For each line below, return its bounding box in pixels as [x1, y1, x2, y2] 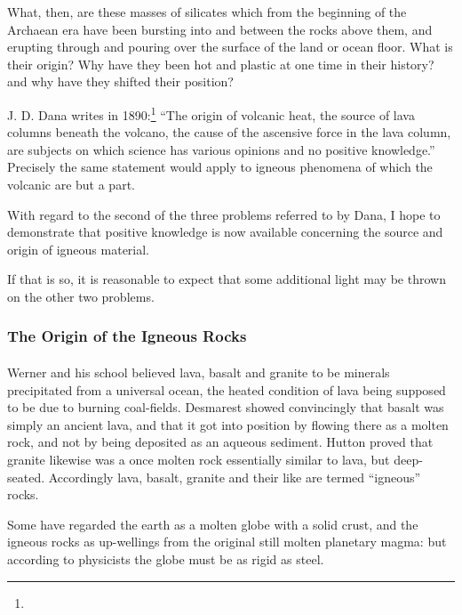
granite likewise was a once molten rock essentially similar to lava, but [7, 449, 390, 468]
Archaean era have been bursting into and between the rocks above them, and [7, 20, 433, 38]
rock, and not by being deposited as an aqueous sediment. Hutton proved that [7, 433, 434, 451]
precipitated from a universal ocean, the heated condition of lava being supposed [7, 380, 446, 399]
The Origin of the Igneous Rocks [7, 325, 247, 347]
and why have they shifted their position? [7, 72, 234, 91]
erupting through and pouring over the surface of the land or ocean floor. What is [7, 37, 453, 56]
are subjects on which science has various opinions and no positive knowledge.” [7, 140, 435, 158]
